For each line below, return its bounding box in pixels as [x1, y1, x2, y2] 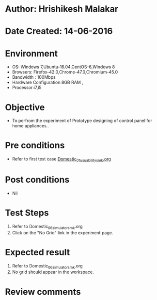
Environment [5, 48, 58, 59]
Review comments [5, 286, 81, 297]
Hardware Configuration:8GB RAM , [12, 79, 83, 86]
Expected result [5, 247, 70, 258]
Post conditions [5, 174, 70, 185]
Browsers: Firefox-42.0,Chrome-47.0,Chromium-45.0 [12, 69, 118, 75]
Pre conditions [5, 140, 65, 151]
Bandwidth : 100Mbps [12, 74, 56, 80]
